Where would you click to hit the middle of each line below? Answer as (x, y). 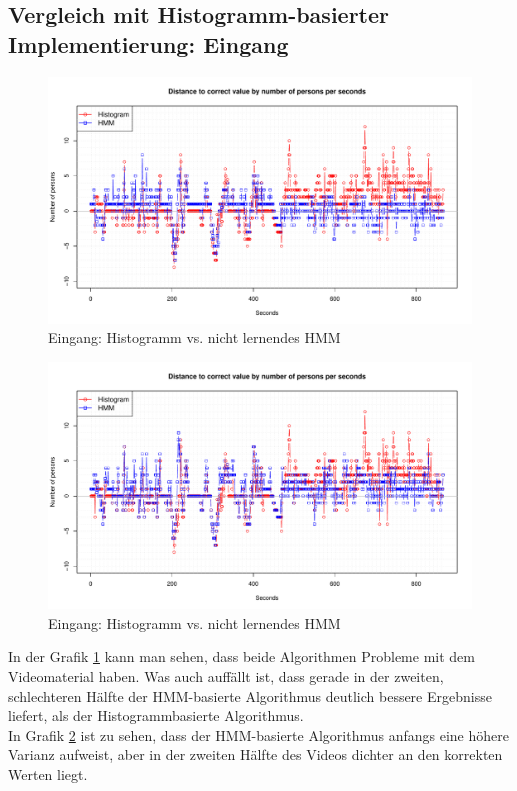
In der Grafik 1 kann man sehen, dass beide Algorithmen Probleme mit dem (241, 656)
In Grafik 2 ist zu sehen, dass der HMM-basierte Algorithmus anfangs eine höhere (258, 734)
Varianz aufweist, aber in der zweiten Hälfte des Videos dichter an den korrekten (255, 754)
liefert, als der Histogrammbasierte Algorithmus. (156, 715)
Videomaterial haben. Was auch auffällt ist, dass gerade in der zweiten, (226, 675)
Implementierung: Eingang (148, 43)
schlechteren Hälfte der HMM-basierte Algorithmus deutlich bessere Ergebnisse (250, 695)
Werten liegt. (48, 773)
